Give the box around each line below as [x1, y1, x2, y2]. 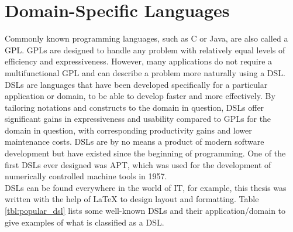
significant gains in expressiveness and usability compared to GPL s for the [5, 112, 271, 125]
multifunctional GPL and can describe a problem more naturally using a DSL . [5, 66, 285, 79]
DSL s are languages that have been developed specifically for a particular [5, 78, 268, 90]
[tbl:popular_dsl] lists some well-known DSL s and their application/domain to [5, 204, 286, 217]
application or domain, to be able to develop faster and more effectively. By [5, 90, 275, 102]
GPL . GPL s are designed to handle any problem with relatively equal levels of [5, 43, 285, 56]
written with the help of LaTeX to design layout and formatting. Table [5, 193, 259, 205]
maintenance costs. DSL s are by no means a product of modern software [5, 135, 264, 148]
